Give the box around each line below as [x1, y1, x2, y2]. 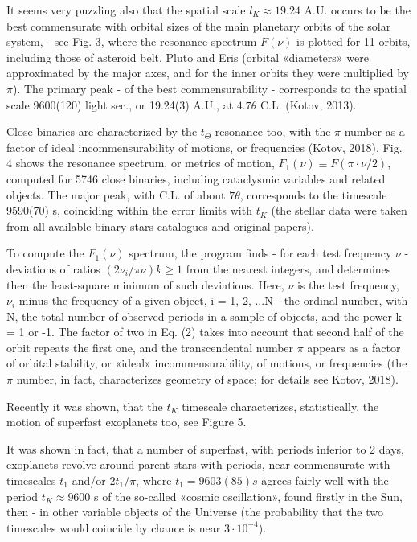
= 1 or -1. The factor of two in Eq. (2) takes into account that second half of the [6, 323, 404, 340]
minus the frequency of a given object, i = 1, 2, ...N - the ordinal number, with [18, 292, 408, 309]
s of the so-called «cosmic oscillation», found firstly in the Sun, [94, 487, 403, 504]
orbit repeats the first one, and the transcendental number [6, 339, 294, 355]
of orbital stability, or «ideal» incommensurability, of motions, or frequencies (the [6, 355, 407, 372]
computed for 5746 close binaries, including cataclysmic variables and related [6, 170, 386, 187]
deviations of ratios [6, 260, 100, 277]
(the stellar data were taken [271, 202, 407, 219]
